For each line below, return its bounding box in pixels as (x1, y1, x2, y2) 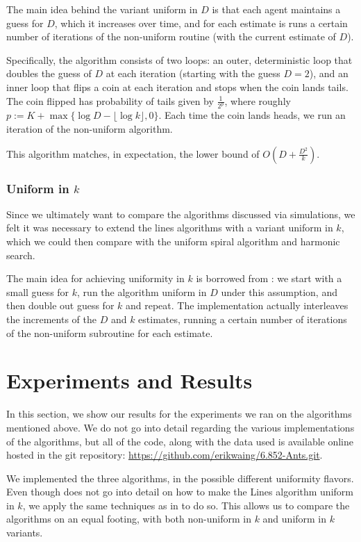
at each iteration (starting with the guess (106, 66, 280, 81)
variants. (6, 525, 43, 540)
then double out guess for (6, 298, 115, 313)
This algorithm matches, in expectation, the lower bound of (6, 146, 260, 161)
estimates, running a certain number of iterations (138, 312, 347, 326)
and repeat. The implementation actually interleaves (126, 298, 349, 313)
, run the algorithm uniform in (77, 284, 207, 299)
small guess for (6, 284, 69, 299)
